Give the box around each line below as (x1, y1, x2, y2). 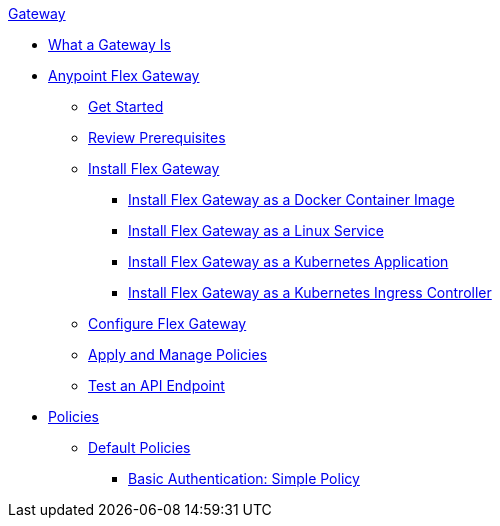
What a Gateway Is (48, 36, 171, 53)
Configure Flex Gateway (88, 315, 247, 332)
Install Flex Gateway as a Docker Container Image (128, 191, 455, 208)
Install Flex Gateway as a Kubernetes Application (128, 253, 449, 270)
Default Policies (88, 439, 191, 456)
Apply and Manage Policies (88, 346, 268, 363)
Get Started (88, 98, 164, 115)
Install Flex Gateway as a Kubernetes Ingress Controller (128, 284, 492, 301)
